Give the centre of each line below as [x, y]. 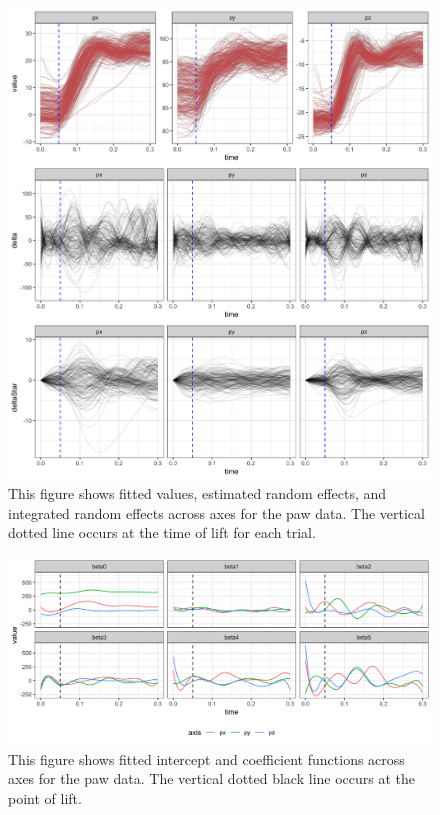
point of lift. [45, 797]
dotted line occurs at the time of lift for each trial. [162, 532]
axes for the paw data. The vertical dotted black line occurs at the [212, 778]
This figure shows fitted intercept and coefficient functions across [206, 758]
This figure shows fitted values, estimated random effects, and [197, 493]
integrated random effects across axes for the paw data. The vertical [216, 512]
